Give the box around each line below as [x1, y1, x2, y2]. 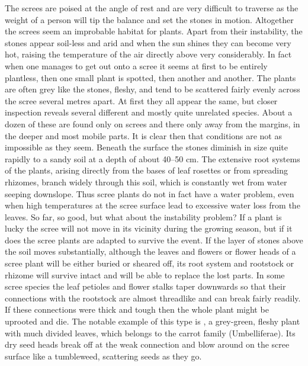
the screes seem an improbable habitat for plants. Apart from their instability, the [5, 25, 303, 37]
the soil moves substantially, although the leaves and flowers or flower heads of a [5, 245, 296, 258]
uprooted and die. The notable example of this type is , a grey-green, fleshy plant [5, 315, 300, 328]
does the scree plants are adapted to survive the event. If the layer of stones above [5, 233, 303, 246]
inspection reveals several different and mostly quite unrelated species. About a [5, 106, 293, 118]
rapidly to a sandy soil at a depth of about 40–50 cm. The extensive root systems [5, 152, 300, 165]
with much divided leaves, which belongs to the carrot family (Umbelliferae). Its [5, 326, 296, 339]
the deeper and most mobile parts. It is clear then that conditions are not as [5, 129, 282, 142]
